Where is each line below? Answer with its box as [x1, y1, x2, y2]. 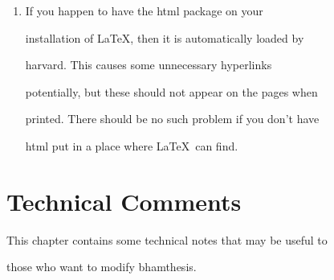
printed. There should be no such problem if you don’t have [25, 110, 320, 127]
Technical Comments [6, 184, 242, 217]
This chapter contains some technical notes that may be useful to [6, 231, 328, 248]
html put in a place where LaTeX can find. [25, 137, 238, 154]
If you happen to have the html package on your [25, 2, 263, 19]
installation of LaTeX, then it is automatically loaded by [25, 29, 304, 46]
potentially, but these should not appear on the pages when [25, 83, 318, 100]
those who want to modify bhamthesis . [6, 258, 197, 275]
